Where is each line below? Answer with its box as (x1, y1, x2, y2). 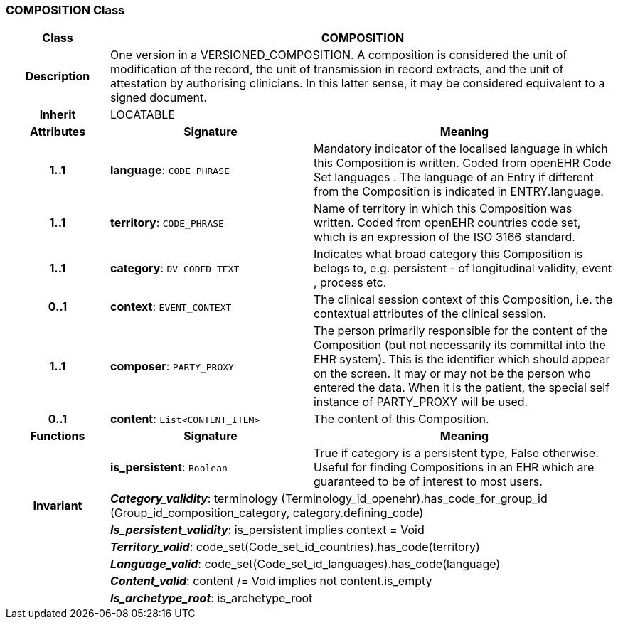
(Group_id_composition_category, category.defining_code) (110, 506, 424, 520)
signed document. (110, 90, 207, 105)
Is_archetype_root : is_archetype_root (110, 591, 313, 606)
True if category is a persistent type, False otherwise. (313, 446, 599, 461)
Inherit (39, 107, 76, 122)
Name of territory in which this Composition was (313, 201, 572, 216)
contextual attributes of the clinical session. (313, 306, 547, 321)
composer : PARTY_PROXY (110, 359, 234, 374)
